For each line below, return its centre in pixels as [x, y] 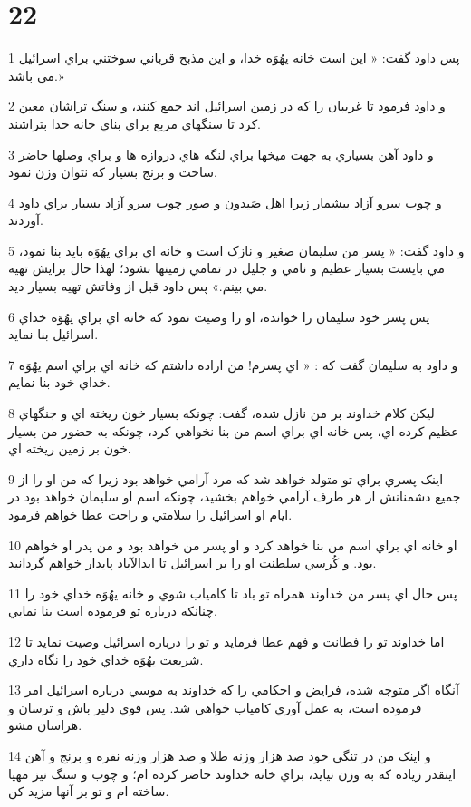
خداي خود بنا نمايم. [59, 382]
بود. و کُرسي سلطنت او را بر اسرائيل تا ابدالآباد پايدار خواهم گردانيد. [192, 563]
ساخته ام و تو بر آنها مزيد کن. [89, 791]
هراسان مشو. [45, 725]
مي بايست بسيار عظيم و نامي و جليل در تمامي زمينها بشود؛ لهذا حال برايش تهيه [226, 268]
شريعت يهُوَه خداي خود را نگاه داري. [106, 659]
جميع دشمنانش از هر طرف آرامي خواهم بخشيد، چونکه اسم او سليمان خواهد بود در [235, 496]
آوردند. [26, 220]
